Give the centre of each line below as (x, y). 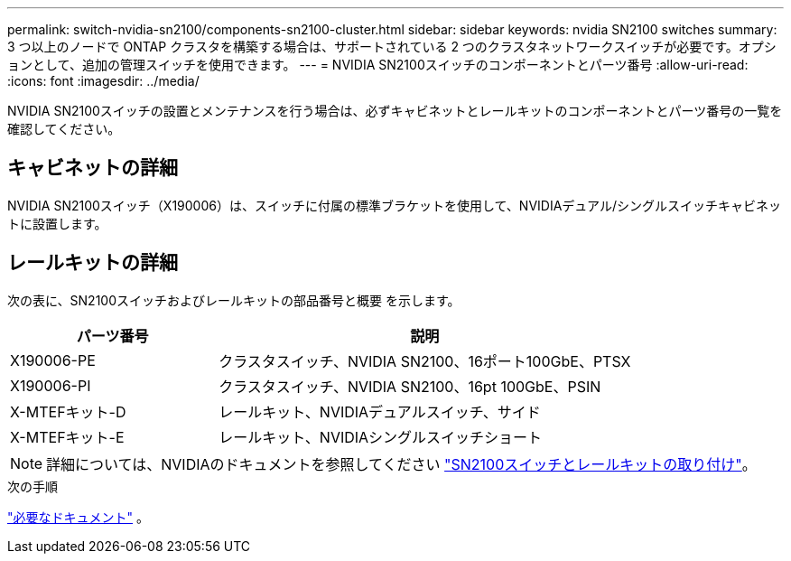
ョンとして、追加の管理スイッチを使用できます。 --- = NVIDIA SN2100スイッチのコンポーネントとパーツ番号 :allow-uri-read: (378, 65)
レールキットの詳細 (93, 263)
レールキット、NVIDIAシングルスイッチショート (381, 437)
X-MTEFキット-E (67, 437)
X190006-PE (53, 360)
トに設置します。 (57, 223)
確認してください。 (64, 129)
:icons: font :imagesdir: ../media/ (103, 81)
